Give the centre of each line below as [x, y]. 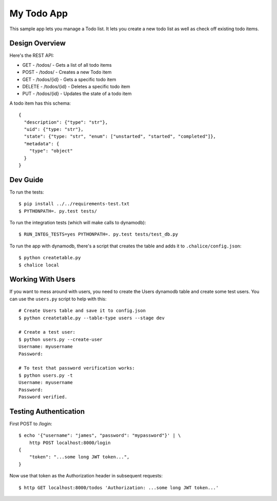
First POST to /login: [31, 423]
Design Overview [38, 43]
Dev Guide [26, 180]
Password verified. [43, 397]
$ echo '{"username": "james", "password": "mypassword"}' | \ [100, 436]
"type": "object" [51, 151]
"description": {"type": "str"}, [66, 122]
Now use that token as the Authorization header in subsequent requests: [86, 476]
